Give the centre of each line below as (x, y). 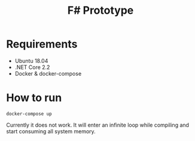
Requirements (42, 44)
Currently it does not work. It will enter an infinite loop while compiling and (98, 125)
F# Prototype (100, 10)
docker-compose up (29, 114)
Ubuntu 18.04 (31, 61)
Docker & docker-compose (48, 73)
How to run (34, 98)
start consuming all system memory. (51, 131)
